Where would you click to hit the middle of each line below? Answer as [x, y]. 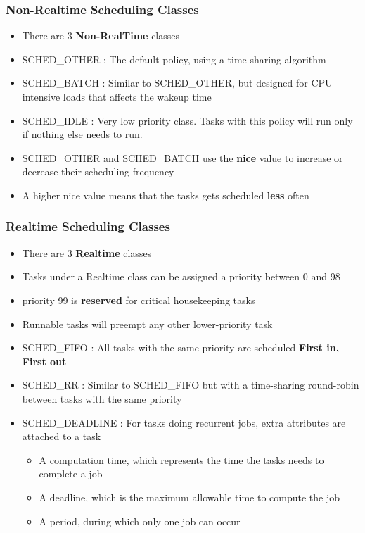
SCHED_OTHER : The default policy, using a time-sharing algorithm [174, 59]
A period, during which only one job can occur [140, 521]
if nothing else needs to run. [82, 134]
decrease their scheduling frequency [98, 171]
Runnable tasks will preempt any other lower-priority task [147, 324]
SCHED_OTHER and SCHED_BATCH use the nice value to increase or [182, 157]
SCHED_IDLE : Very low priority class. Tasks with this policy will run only [187, 120]
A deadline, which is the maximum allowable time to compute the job [190, 497]
